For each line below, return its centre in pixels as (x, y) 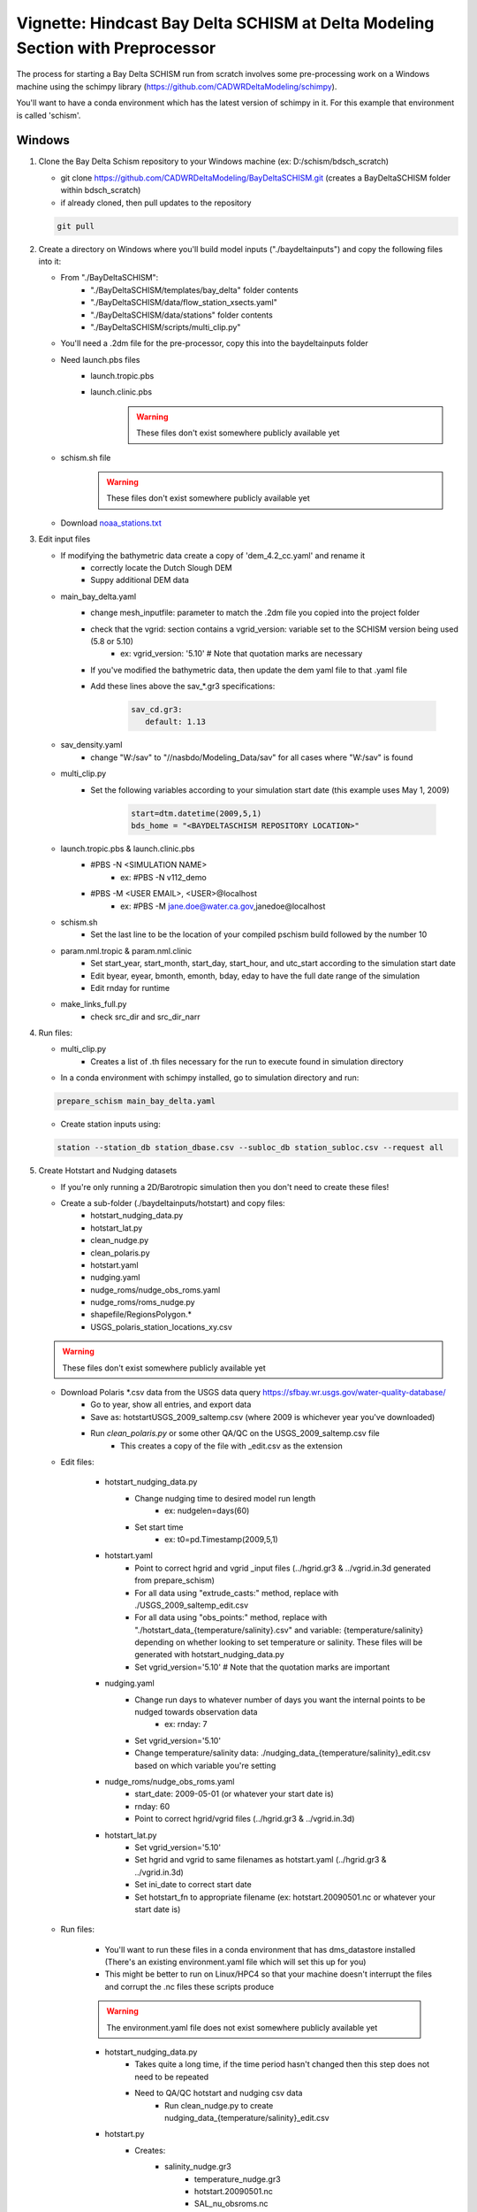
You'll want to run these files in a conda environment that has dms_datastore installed (260, 1949)
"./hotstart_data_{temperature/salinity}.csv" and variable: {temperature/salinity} (279, 1630)
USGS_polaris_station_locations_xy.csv (162, 1326)
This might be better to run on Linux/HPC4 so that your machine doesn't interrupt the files (269, 1974)
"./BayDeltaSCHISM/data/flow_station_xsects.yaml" (184, 303)
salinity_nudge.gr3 (198, 2167)
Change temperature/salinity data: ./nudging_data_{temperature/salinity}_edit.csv (283, 1753)
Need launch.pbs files (100, 359)
